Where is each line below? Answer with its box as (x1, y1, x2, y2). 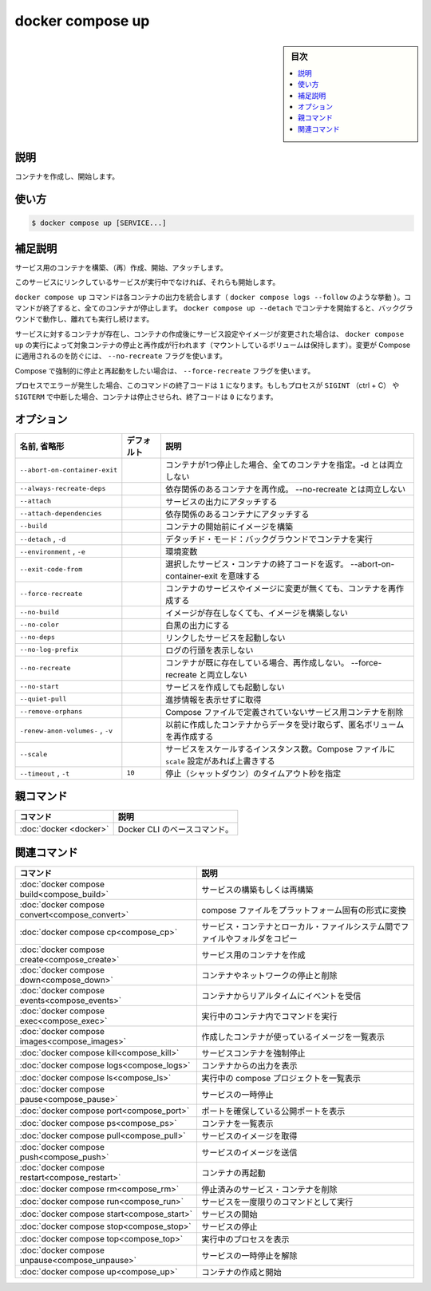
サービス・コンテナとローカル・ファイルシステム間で (201, 921, 401, 932)
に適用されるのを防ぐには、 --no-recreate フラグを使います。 (14, 351, 227, 361)
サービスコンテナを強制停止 (201, 1048, 306, 1059)
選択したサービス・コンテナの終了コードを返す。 (164, 559, 349, 570)
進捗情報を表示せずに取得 (164, 694, 262, 705)
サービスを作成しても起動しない (164, 681, 285, 693)
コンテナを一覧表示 (201, 1118, 275, 1129)
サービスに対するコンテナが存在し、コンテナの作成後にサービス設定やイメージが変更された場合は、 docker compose (14, 329, 405, 338)
